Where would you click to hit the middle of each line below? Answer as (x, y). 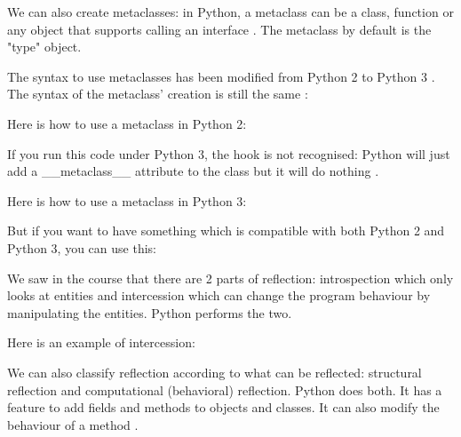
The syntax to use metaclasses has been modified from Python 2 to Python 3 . (221, 76)
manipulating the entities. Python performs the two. (150, 312)
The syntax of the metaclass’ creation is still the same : (158, 94)
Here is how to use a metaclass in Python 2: (127, 123)
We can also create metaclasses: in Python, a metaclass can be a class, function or (230, 12)
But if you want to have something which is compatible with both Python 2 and (226, 230)
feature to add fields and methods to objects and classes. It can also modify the (223, 407)
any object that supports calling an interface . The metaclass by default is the (219, 29)
